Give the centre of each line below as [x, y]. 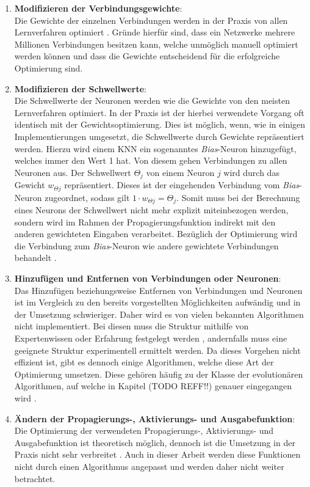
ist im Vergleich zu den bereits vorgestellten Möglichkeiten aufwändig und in [157, 302]
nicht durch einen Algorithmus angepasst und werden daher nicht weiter [149, 466]
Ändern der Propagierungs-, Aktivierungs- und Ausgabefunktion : [155, 418]
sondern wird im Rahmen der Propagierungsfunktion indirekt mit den [145, 222]
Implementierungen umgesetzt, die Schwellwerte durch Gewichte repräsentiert [159, 136]
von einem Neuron [180, 172]
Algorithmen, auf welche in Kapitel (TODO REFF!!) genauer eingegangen [153, 386]
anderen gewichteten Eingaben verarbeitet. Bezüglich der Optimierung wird [156, 234]
